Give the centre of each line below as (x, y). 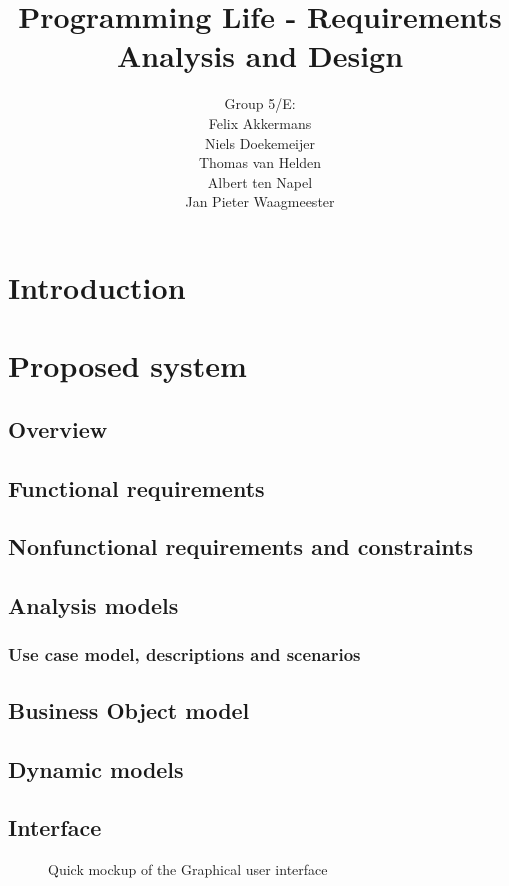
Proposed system (127, 365)
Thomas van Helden (260, 162)
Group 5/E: (260, 103)
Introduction (97, 286)
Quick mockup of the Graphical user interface (188, 869)
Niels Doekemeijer (260, 142)
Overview (58, 428)
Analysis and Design (260, 55)
